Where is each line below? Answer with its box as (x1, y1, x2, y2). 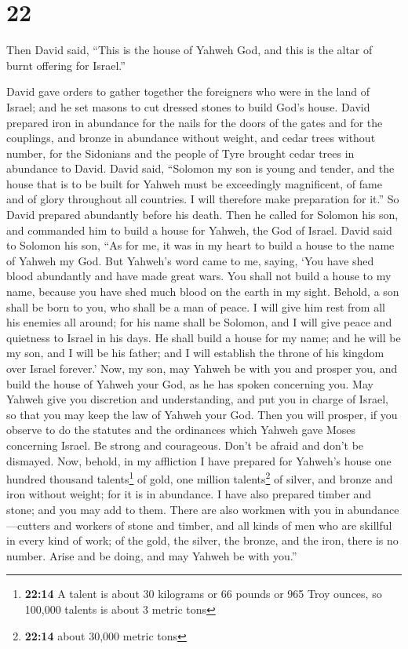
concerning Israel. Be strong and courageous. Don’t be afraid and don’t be (6, 436, 364, 453)
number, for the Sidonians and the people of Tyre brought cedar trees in (6, 144, 355, 161)
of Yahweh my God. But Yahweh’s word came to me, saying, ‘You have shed (6, 252, 374, 268)
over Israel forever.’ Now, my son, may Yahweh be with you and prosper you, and (6, 360, 398, 376)
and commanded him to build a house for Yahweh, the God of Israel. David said (6, 221, 392, 238)
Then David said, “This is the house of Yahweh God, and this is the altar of (6, 42, 373, 58)
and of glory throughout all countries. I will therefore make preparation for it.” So (6, 191, 399, 207)
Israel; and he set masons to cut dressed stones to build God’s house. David (6, 98, 370, 115)
